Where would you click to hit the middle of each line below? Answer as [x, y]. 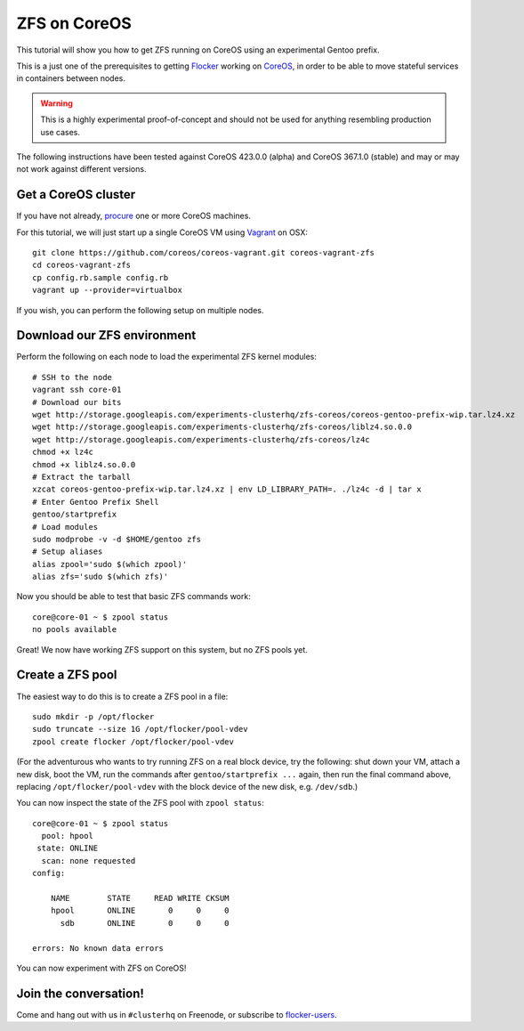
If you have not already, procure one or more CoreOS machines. [133, 216]
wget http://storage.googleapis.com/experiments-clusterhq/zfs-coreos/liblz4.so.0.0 [222, 427]
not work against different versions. [81, 169]
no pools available [75, 629]
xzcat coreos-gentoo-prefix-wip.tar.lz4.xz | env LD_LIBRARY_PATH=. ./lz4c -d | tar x [227, 489]
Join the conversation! [80, 993]
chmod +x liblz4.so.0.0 [84, 464]
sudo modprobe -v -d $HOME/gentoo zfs [117, 539]
